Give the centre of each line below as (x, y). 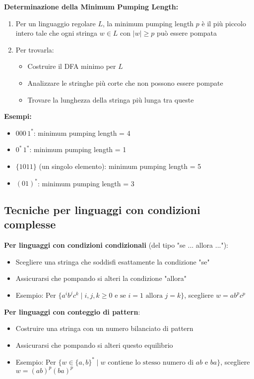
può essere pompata (187, 33)
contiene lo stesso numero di (151, 362)
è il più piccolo (224, 23)
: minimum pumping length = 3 (86, 183)
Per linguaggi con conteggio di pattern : (72, 311)
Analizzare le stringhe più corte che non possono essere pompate (125, 82)
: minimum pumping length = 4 (82, 133)
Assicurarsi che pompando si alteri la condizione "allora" (101, 278)
